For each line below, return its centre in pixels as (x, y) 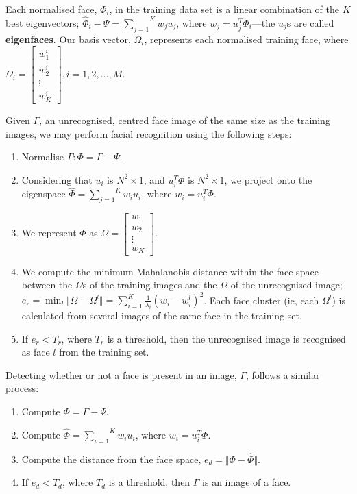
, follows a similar (283, 374)
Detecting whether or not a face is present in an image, (121, 374)
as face (36, 352)
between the (47, 285)
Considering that (57, 179)
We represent (49, 233)
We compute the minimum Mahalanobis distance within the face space (170, 271)
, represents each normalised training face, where (246, 39)
